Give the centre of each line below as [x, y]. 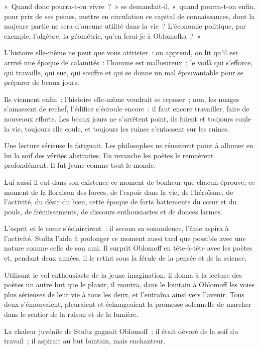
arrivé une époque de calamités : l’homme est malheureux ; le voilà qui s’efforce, [128, 62]
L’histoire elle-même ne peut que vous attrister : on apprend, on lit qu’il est [121, 52]
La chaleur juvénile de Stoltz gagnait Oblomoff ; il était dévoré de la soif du [121, 331]
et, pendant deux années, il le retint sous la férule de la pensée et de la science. [125, 258]
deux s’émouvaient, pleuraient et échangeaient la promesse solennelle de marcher [128, 304]
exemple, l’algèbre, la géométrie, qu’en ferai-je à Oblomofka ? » [103, 35]
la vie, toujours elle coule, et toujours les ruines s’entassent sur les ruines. [117, 128]
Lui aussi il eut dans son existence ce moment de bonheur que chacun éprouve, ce [129, 182]
